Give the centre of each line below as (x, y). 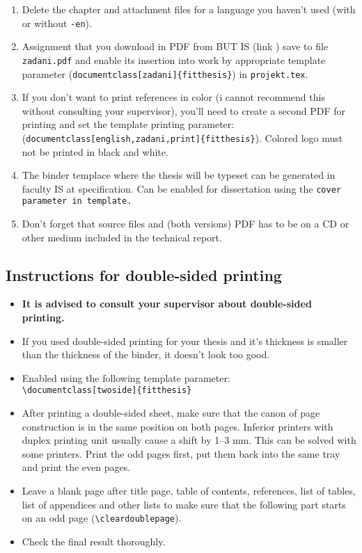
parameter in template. (77, 201)
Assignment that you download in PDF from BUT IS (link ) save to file (175, 46)
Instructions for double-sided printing (144, 274)
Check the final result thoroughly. (94, 541)
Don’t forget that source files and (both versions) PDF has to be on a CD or (186, 224)
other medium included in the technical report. (122, 237)
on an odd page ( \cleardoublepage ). (102, 518)
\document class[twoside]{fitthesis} (107, 391)
